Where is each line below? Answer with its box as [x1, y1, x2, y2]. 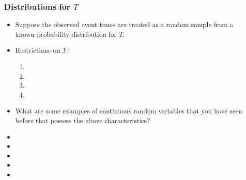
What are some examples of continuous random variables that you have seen [15, 106, 243, 116]
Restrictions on [15, 45, 60, 55]
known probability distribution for [15, 28, 117, 39]
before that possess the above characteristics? [15, 115, 150, 125]
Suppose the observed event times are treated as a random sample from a [15, 19, 233, 29]
